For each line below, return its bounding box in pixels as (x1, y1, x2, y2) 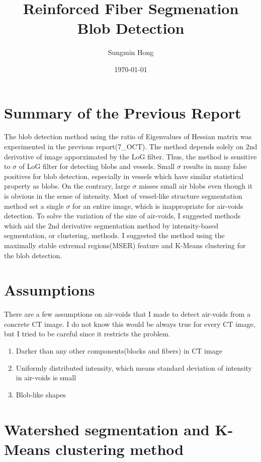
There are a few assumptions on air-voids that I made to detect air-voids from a (4, 309, 251, 319)
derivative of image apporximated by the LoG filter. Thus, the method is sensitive (4, 151, 257, 161)
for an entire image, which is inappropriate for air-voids (72, 200, 243, 211)
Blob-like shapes (16, 389, 66, 399)
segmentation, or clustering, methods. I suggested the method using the (4, 230, 225, 241)
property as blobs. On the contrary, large (4, 181, 130, 191)
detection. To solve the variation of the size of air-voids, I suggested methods (4, 210, 241, 221)
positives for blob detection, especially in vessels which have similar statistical (4, 170, 243, 181)
